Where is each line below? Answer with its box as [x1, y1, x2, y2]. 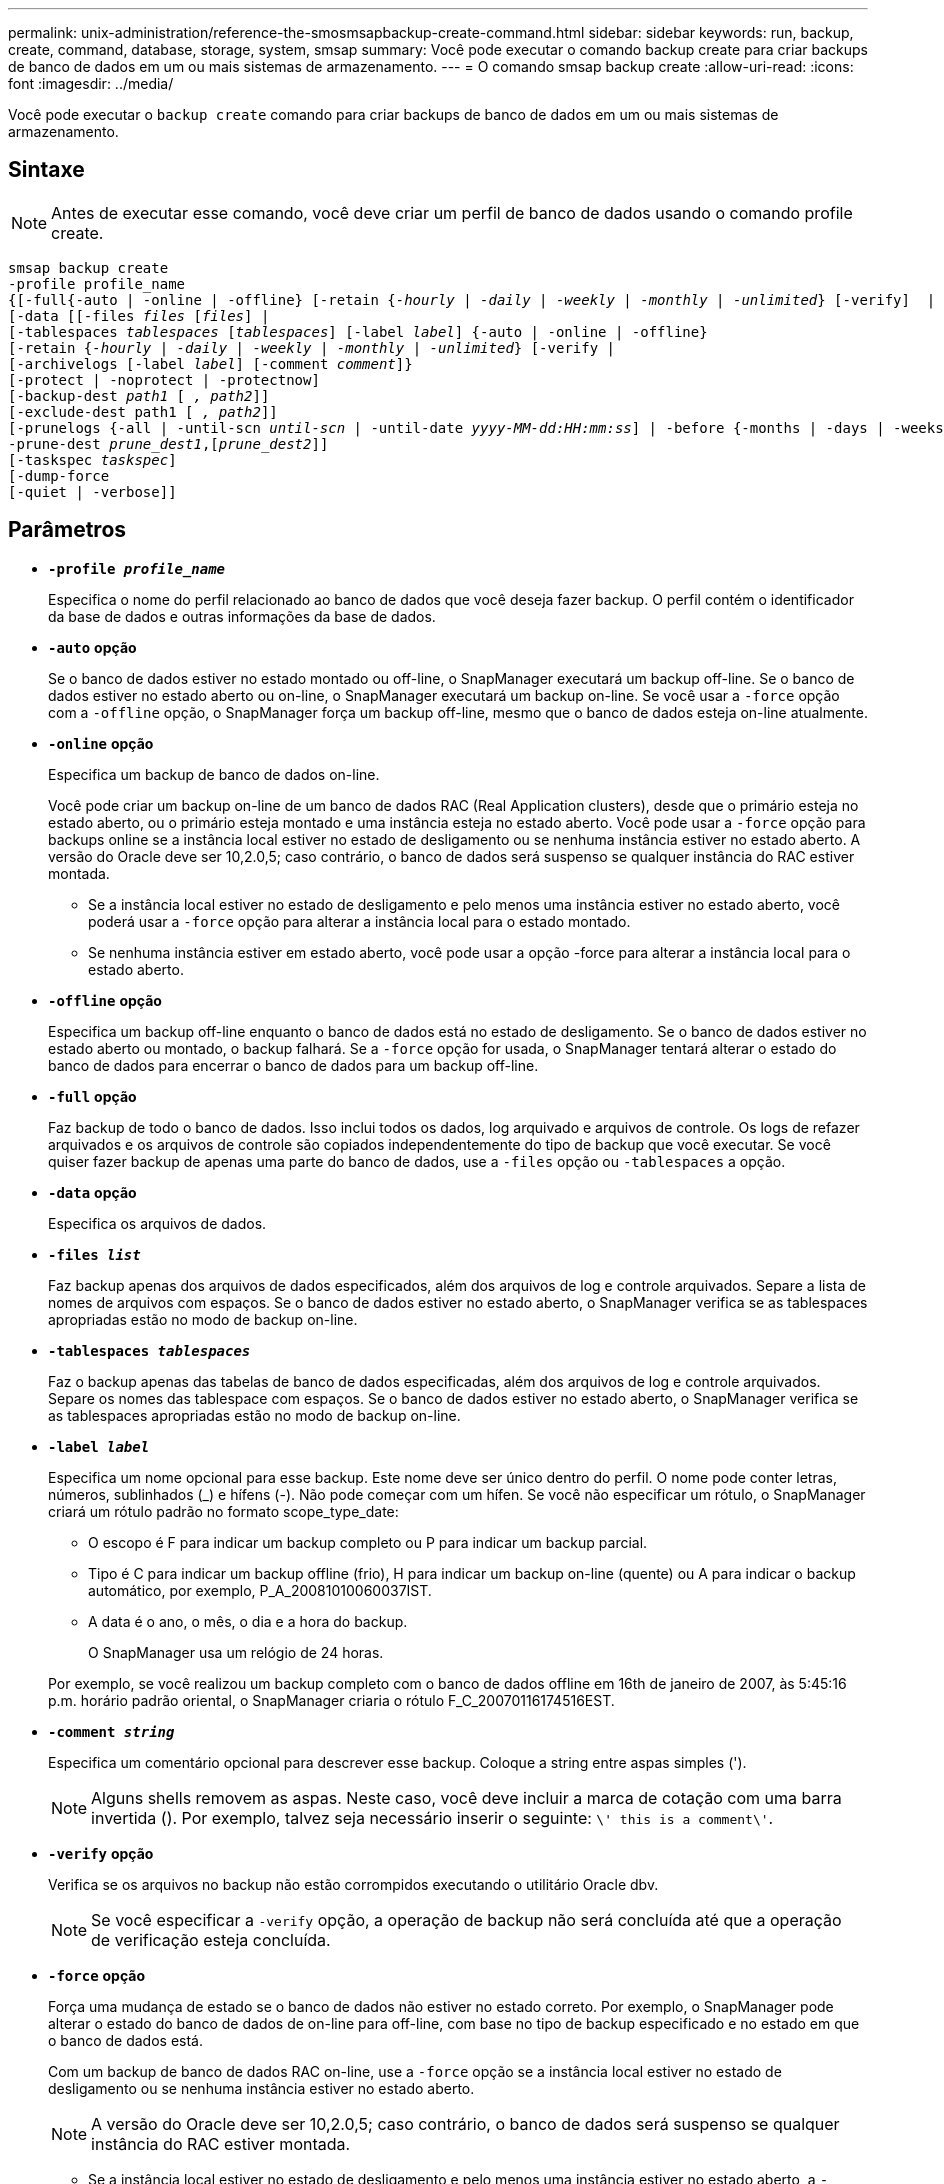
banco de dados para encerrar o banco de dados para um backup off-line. [48, 1056, 539, 1074]
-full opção [48, 1087, 137, 1105]
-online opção [48, 734, 154, 752]
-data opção [48, 1183, 137, 1201]
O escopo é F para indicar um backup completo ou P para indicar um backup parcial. [88, 1533, 648, 1551]
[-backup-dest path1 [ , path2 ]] [8, 387, 270, 404]
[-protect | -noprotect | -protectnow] [8, 371, 320, 388]
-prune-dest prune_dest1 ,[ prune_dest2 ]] [8, 435, 329, 452]
